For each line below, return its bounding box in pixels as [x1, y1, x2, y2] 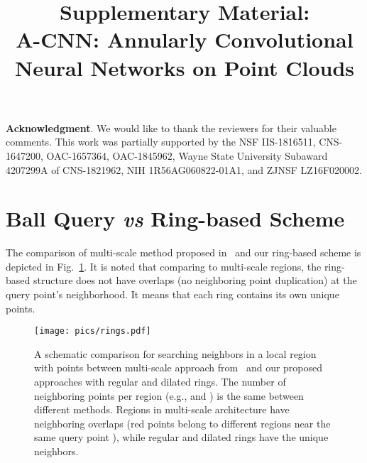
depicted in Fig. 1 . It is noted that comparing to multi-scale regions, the [6, 258, 322, 273]
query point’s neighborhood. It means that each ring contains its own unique [6, 287, 339, 302]
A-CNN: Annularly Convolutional [16, 25, 354, 54]
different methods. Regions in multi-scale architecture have [34, 402, 290, 417]
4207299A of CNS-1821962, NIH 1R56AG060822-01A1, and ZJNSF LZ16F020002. [6, 162, 362, 177]
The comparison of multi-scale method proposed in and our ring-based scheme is [6, 245, 361, 260]
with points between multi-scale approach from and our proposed [34, 360, 323, 375]
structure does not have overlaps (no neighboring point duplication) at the [33, 273, 357, 288]
